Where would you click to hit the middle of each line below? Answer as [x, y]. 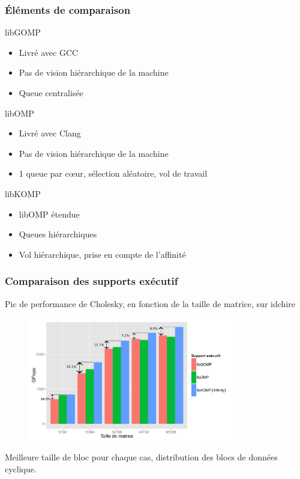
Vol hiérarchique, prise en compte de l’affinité [102, 254]
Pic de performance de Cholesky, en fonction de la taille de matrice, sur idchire [150, 303]
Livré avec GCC [49, 52]
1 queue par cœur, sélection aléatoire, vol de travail [113, 173]
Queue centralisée [51, 93]
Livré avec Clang [50, 133]
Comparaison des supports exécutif [91, 281]
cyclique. [21, 468]
